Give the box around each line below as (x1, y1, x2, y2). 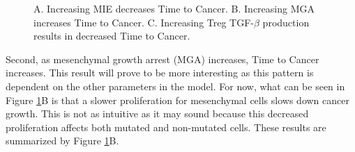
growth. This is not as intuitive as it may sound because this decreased (6, 106, 309, 121)
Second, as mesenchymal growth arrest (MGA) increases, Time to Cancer (6, 51, 319, 66)
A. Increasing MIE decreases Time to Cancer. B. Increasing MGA (33, 1, 315, 15)
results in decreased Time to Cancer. (33, 28, 190, 43)
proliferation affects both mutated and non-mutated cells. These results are (6, 119, 326, 134)
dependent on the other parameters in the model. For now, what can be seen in (6, 78, 345, 93)
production (262, 15, 310, 29)
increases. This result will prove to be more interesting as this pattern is (6, 65, 314, 80)
